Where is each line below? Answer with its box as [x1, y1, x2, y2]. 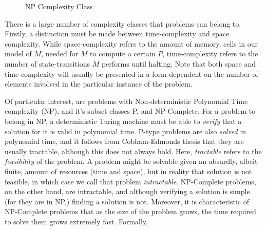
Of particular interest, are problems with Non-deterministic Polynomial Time [5, 95, 248, 106]
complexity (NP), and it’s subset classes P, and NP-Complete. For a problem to [5, 106, 256, 116]
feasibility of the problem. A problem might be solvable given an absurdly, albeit [5, 156, 258, 166]
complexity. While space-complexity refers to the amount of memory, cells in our [5, 38, 258, 49]
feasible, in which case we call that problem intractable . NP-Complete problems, [5, 176, 256, 186]
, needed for [41, 48, 79, 59]
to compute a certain [90, 48, 156, 59]
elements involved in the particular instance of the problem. [5, 78, 193, 89]
